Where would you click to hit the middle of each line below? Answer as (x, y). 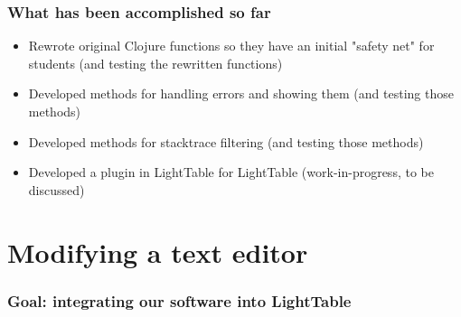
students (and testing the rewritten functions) (155, 63)
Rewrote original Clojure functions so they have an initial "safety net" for (231, 46)
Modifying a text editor (158, 252)
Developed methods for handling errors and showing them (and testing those (241, 93)
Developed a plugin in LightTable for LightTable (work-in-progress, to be (231, 172)
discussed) (56, 189)
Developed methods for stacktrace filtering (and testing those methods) (226, 141)
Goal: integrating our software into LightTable (179, 300)
